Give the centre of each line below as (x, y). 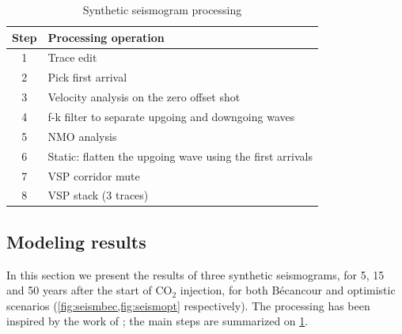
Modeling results (76, 241)
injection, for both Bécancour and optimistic (288, 290)
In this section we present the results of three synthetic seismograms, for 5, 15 (195, 274)
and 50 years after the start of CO (89, 290)
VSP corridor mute (94, 175)
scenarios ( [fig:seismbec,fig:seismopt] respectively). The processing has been (188, 305)
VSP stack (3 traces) (98, 195)
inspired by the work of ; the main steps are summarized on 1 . (157, 321)
